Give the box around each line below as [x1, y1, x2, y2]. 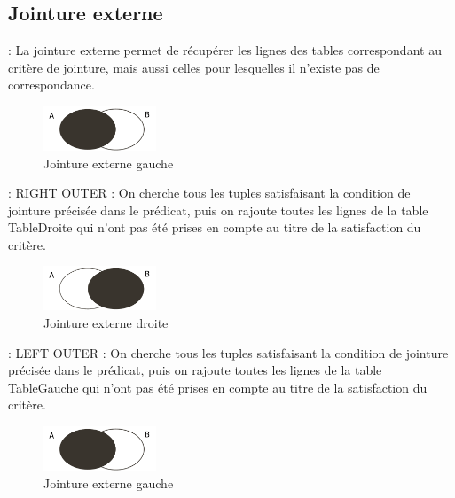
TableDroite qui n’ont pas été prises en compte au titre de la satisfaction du [8, 218, 421, 237]
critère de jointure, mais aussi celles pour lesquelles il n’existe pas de [8, 58, 380, 76]
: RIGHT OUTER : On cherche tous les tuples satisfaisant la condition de [8, 183, 411, 202]
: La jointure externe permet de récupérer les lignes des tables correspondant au [8, 41, 442, 59]
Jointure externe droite [43, 314, 169, 332]
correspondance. [8, 75, 95, 94]
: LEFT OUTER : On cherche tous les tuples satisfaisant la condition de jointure [8, 343, 449, 362]
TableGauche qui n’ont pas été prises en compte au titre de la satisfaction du [8, 377, 428, 396]
